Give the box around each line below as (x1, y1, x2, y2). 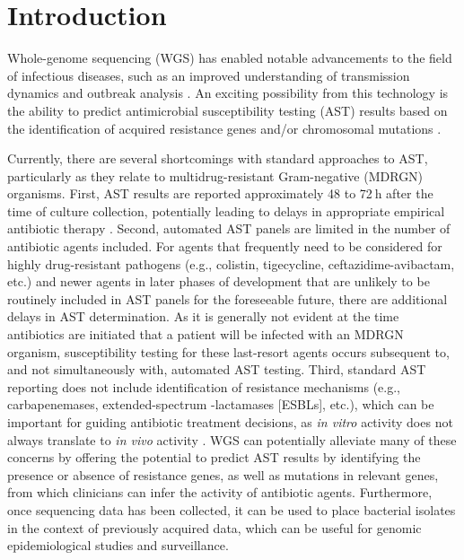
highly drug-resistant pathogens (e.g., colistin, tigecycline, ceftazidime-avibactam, (7, 254, 455, 273)
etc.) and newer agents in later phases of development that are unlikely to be (7, 272, 430, 291)
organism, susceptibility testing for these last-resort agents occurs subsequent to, (7, 342, 450, 361)
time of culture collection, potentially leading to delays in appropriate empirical (7, 201, 445, 220)
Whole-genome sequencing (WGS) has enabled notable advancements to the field (7, 48, 452, 67)
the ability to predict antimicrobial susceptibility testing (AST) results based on (7, 101, 448, 119)
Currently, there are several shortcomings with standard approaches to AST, (7, 149, 428, 168)
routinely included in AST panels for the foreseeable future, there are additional (7, 289, 448, 308)
